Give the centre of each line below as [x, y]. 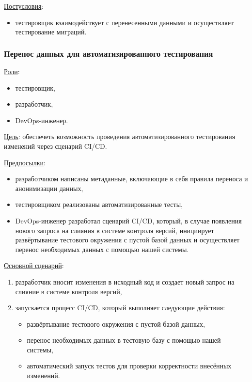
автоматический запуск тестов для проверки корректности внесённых [129, 366]
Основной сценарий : [34, 265]
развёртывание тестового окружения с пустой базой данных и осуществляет [127, 240]
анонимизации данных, [49, 188]
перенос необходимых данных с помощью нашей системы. [102, 249]
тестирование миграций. [51, 32]
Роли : [12, 71]
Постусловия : [24, 6]
